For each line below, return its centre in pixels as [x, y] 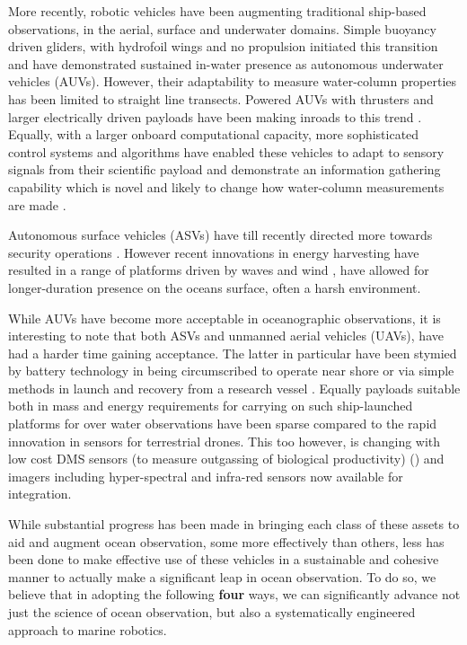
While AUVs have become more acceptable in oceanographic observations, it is [225, 318]
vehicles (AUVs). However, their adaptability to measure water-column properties [233, 81]
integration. [40, 494]
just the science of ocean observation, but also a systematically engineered [212, 612]
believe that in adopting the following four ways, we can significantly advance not [234, 594]
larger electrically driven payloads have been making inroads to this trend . [215, 116]
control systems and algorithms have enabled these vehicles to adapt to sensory [226, 151]
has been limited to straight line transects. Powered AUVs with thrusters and [221, 98]
